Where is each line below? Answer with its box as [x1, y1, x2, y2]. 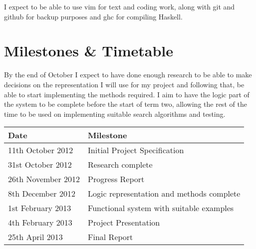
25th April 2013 [8, 231, 63, 243]
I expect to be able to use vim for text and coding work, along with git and [4, 1, 235, 11]
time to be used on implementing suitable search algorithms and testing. [4, 108, 226, 119]
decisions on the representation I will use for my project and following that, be [4, 79, 245, 89]
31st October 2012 [8, 159, 72, 171]
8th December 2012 [8, 188, 75, 200]
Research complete [88, 159, 153, 171]
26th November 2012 [8, 173, 80, 185]
